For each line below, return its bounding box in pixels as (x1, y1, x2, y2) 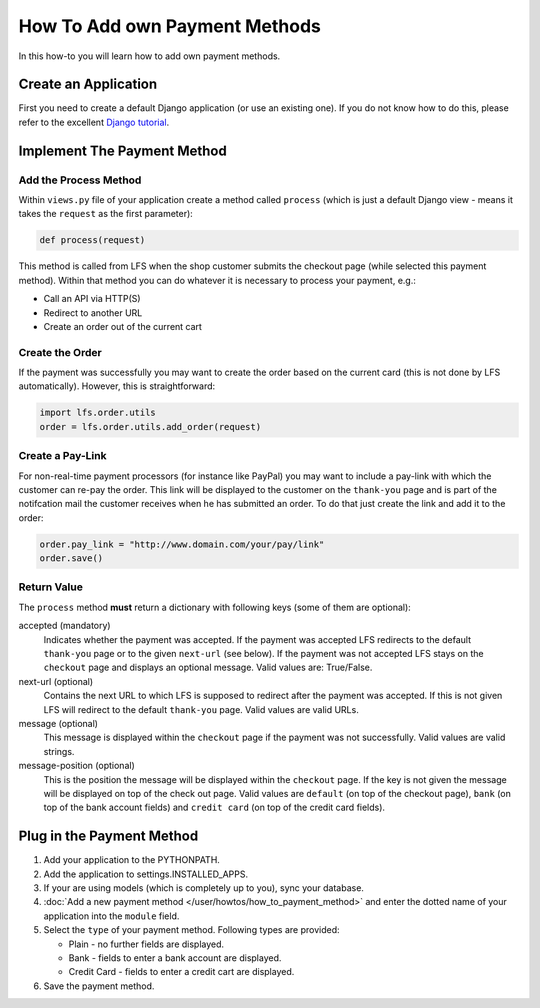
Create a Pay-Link (18, 449, 107, 463)
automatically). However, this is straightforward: (18, 380, 216, 392)
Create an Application (18, 76, 158, 93)
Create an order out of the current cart (43, 320, 202, 332)
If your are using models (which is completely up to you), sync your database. (43, 882, 365, 894)
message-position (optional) (18, 760, 135, 772)
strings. (43, 745, 75, 757)
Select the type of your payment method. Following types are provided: (43, 924, 340, 936)
